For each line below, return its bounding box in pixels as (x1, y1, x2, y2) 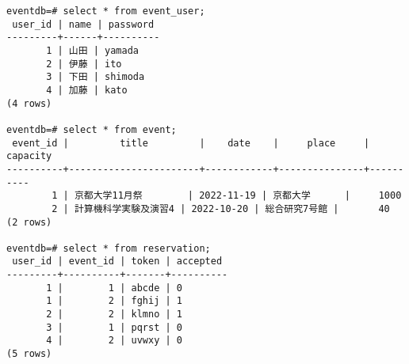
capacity (6, 150, 52, 162)
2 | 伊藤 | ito (46, 58, 122, 70)
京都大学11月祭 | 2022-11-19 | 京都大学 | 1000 (74, 190, 402, 202)
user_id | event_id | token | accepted (12, 256, 223, 267)
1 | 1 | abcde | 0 (46, 282, 182, 294)
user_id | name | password (12, 18, 155, 30)
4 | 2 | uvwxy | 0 (46, 335, 182, 347)
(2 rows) (6, 216, 52, 228)
